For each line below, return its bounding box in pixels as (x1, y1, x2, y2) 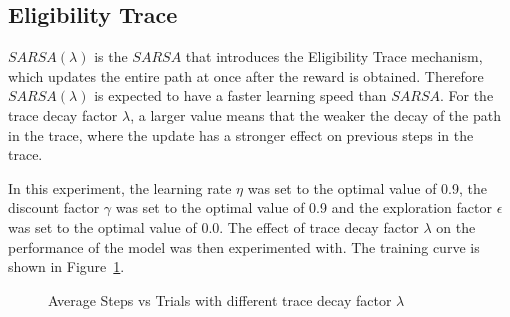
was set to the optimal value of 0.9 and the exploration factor (115, 197, 493, 218)
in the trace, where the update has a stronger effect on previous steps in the (8, 124, 474, 145)
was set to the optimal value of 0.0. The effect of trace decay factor (8, 216, 419, 237)
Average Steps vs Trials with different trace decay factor (48, 289, 392, 310)
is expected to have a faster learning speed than (94, 85, 387, 106)
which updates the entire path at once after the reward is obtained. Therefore (8, 65, 484, 86)
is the (94, 46, 128, 67)
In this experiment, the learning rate (8, 177, 232, 198)
